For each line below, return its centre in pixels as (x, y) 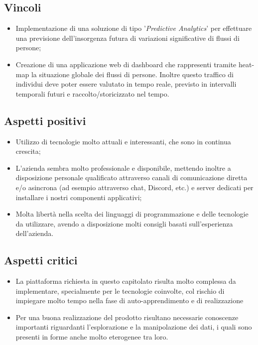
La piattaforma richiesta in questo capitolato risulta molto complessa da (126, 281)
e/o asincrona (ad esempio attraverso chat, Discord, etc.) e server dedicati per (134, 187)
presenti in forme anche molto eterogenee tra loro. (92, 337)
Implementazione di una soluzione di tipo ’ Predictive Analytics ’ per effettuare (134, 28)
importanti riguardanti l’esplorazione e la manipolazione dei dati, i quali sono (134, 327)
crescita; (28, 151)
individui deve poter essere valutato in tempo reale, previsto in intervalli (126, 84)
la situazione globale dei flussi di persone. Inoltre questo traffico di (132, 74)
